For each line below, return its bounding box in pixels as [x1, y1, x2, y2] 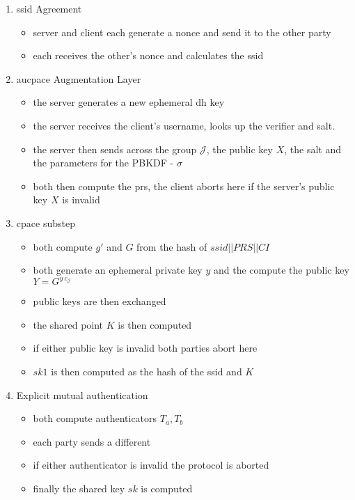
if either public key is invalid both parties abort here [33, 341, 258, 355]
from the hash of [136, 239, 207, 253]
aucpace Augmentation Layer [16, 71, 141, 86]
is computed [141, 481, 193, 495]
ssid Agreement [16, 1, 82, 15]
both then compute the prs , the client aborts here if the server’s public [33, 178, 335, 193]
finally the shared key [33, 481, 125, 495]
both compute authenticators [33, 411, 157, 425]
